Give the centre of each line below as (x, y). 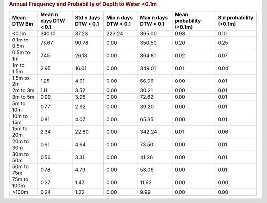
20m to (21, 142)
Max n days (154, 18)
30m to (21, 154)
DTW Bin (22, 24)
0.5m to (21, 53)
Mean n (49, 15)
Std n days (88, 18)
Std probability (236, 18)
